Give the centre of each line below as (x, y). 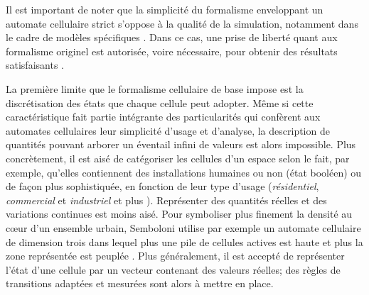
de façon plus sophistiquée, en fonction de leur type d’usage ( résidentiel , (162, 186)
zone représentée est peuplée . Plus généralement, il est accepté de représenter (175, 256)
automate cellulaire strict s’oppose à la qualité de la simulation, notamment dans (182, 23)
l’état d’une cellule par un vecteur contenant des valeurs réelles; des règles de (173, 269)
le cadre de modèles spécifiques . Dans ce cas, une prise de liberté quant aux (172, 37)
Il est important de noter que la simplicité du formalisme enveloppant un (165, 9)
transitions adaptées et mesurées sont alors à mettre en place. (140, 283)
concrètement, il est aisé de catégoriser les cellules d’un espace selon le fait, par (178, 158)
